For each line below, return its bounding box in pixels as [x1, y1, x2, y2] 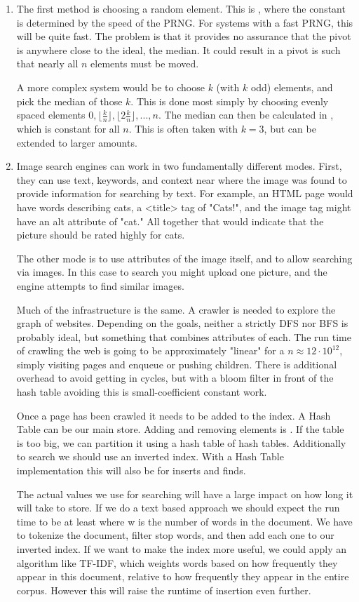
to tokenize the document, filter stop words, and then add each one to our [16, 528, 334, 542]
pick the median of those [16, 93, 123, 108]
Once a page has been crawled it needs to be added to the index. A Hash [16, 408, 331, 422]
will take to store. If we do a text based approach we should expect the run [16, 500, 340, 515]
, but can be [264, 121, 316, 135]
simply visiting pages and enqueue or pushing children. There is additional [16, 356, 337, 371]
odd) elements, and [250, 79, 333, 94]
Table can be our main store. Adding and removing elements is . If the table [16, 422, 344, 436]
